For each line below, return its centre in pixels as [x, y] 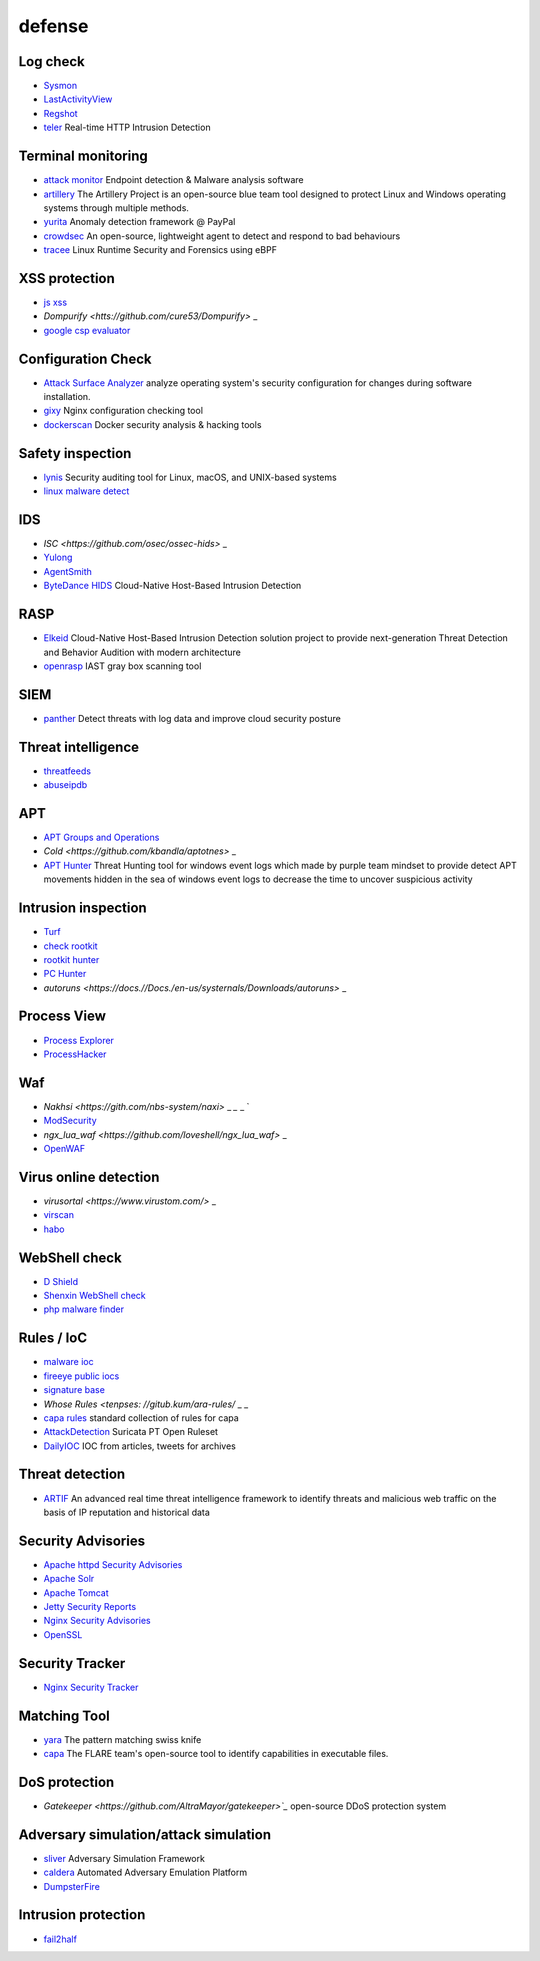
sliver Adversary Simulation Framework [124, 1858]
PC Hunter [65, 974]
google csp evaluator [87, 330]
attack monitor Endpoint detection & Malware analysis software [173, 180]
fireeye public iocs [81, 1376]
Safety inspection [75, 453]
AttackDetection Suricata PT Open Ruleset [131, 1432]
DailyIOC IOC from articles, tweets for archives [140, 1446]
